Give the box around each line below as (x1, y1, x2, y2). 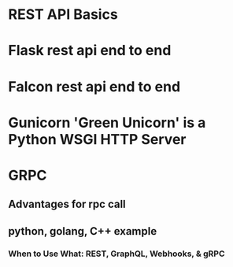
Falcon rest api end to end (8, 77, 181, 95)
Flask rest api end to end (8, 42, 172, 60)
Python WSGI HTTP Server (8, 130, 187, 148)
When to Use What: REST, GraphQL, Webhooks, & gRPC (8, 248, 226, 259)
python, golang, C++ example (8, 224, 157, 238)
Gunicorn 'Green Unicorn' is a (8, 113, 206, 132)
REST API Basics (8, 6, 118, 24)
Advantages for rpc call (8, 198, 126, 211)
